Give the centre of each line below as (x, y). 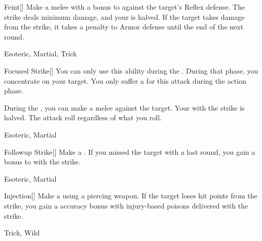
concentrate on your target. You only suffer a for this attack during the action (125, 80)
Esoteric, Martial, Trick (41, 54)
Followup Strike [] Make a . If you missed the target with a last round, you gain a (130, 151)
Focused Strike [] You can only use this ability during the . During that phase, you (131, 70)
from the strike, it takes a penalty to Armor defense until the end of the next (124, 27)
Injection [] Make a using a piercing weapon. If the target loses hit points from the (131, 196)
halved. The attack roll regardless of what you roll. (83, 117)
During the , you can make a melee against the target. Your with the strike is (124, 107)
